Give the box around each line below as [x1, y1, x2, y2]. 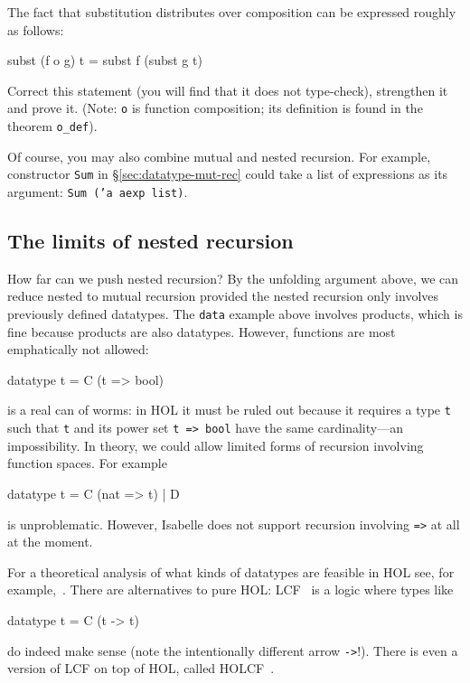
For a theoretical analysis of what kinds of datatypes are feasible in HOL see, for [7, 562, 455, 581]
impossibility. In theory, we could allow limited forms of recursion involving [7, 435, 424, 454]
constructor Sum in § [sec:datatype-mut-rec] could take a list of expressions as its [7, 164, 448, 183]
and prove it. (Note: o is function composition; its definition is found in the [7, 98, 423, 117]
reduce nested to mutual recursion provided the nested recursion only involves [7, 286, 439, 305]
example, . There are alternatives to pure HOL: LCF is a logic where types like [7, 580, 454, 599]
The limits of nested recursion [7, 226, 294, 254]
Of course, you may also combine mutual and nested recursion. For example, [7, 146, 431, 165]
